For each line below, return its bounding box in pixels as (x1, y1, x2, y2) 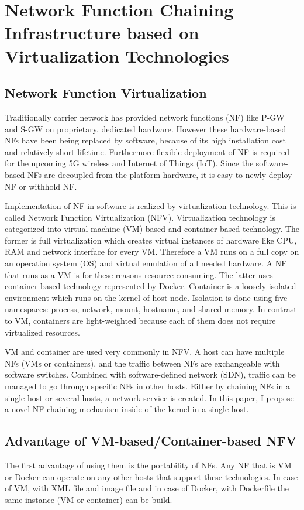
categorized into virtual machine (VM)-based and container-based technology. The (5, 223, 299, 235)
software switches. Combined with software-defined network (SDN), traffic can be (5, 368, 296, 381)
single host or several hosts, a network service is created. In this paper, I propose (5, 391, 294, 403)
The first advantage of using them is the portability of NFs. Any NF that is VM (5, 459, 292, 471)
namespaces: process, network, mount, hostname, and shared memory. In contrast (5, 303, 297, 315)
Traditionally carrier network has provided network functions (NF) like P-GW (5, 111, 285, 123)
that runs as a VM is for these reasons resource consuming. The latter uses (5, 268, 273, 280)
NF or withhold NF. (5, 180, 77, 192)
